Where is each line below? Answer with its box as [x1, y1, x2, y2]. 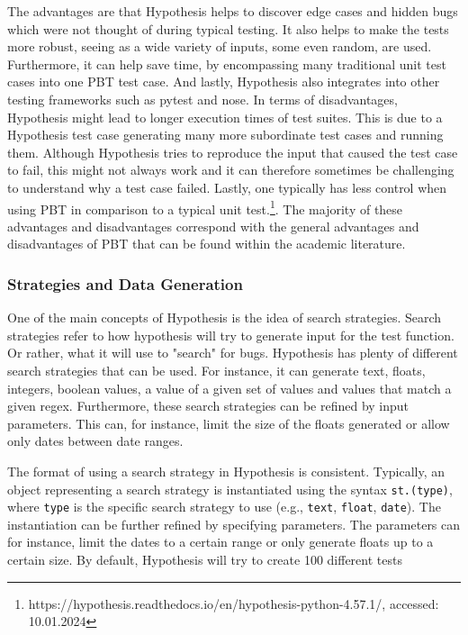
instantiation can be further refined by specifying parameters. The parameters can [7, 514, 461, 533]
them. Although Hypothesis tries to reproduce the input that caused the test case [7, 142, 458, 161]
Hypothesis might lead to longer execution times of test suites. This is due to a [7, 107, 443, 126]
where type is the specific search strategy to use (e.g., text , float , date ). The [7, 497, 441, 516]
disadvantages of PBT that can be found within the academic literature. [7, 234, 406, 253]
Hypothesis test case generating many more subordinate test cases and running [7, 125, 444, 144]
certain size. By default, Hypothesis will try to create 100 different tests [7, 550, 402, 569]
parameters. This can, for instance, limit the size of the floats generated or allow [7, 413, 450, 432]
